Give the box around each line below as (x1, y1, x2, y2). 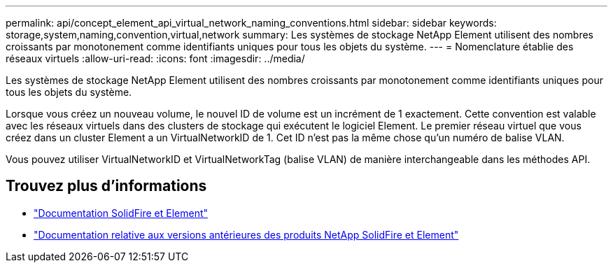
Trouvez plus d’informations (6, 177, 207, 195)
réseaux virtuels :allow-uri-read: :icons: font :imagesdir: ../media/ (6, 52, 305, 64)
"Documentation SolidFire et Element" (34, 206, 209, 219)
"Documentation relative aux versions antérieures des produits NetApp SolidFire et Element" (34, 228, 459, 241)
